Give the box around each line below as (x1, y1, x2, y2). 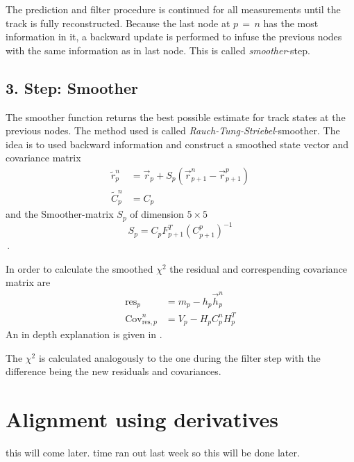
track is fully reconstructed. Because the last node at (6, 15, 230, 30)
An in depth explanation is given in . (6, 327, 162, 342)
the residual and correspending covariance (169, 261, 348, 276)
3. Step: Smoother (6, 77, 139, 98)
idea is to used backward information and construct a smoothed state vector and (6, 136, 349, 151)
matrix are (6, 275, 51, 289)
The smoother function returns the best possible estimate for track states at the (6, 109, 346, 124)
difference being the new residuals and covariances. (6, 364, 221, 379)
